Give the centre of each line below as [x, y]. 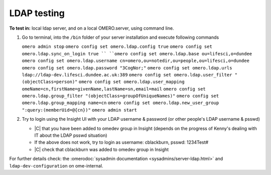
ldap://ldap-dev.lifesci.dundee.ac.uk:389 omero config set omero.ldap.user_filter [127, 75]
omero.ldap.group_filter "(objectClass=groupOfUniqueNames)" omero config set [120, 96]
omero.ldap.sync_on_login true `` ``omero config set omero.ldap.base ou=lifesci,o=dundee [137, 54]
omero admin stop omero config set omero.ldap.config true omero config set [117, 47]
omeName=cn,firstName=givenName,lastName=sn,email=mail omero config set [114, 89]
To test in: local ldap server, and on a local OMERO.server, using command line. [92, 28]
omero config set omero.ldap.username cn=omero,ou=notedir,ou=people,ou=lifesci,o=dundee [135, 61]
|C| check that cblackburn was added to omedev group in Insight [102, 149]
